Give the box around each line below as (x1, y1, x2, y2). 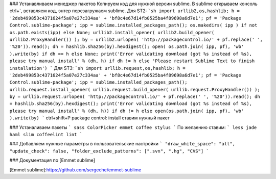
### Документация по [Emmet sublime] (9, 157, 96, 163)
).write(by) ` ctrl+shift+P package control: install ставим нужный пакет (9, 115, 170, 121)
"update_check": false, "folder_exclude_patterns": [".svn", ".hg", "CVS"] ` (9, 148, 209, 154)
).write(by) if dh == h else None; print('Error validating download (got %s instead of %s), (9, 51, 252, 57)
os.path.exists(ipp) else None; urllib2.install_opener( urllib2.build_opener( (9, 30, 215, 35)
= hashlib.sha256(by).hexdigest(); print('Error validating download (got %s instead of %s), (9, 101, 252, 107)
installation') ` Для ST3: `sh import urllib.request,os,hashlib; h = (9, 65, 186, 71)
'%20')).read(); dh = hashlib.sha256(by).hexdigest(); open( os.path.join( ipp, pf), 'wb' (9, 44, 244, 49)
